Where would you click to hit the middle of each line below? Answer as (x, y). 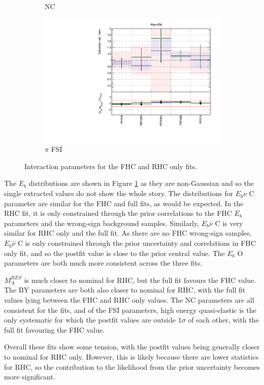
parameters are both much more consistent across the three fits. (103, 263)
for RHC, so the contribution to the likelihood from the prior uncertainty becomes (132, 366)
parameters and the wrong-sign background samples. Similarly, (102, 223)
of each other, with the (223, 320)
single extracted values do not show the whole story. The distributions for (119, 193)
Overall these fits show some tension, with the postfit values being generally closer (132, 347)
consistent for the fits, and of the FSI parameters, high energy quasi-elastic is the (130, 310)
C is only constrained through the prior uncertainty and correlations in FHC (137, 243)
